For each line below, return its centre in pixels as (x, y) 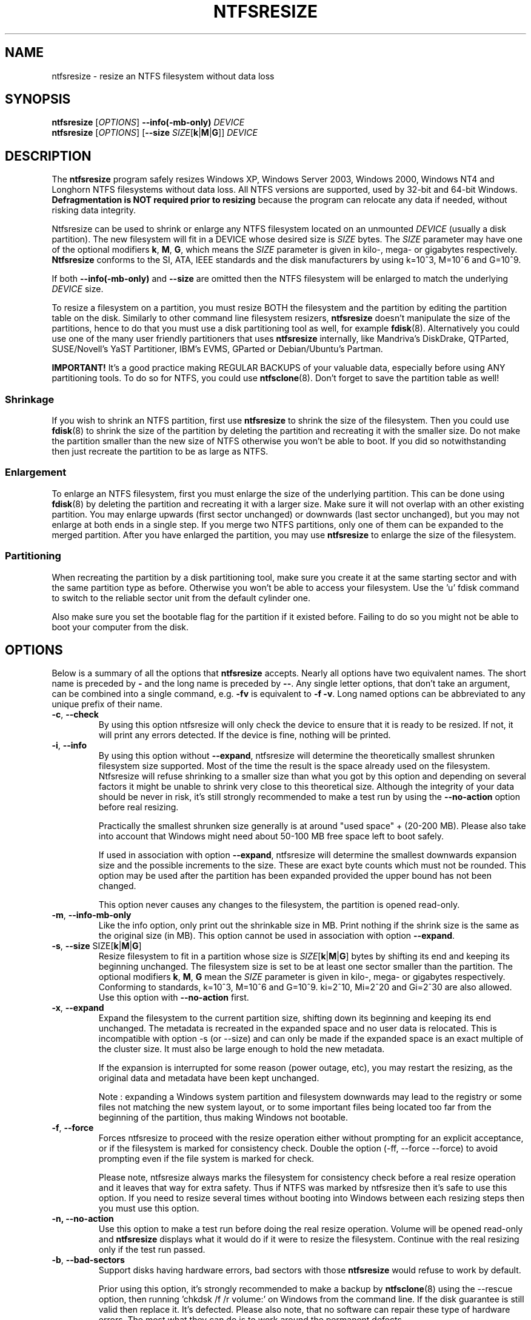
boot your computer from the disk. (120, 627)
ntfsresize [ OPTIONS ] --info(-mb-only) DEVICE (148, 122)
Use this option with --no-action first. (174, 998)
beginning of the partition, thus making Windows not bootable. (223, 1118)
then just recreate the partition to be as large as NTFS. (160, 452)
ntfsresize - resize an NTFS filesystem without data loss (163, 76)
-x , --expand (78, 1008)
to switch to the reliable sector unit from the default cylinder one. (181, 598)
